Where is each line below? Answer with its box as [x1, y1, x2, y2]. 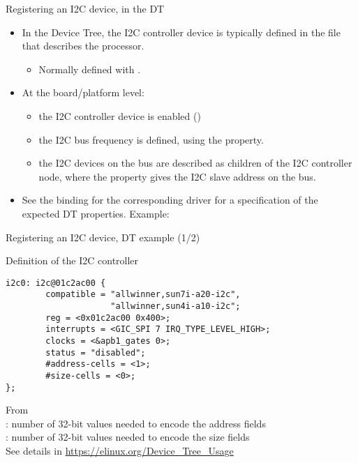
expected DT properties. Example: [22, 206, 170, 220]
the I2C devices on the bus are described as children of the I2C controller [38, 155, 352, 170]
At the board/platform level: [22, 85, 144, 100]
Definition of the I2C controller [6, 253, 139, 268]
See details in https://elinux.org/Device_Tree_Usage [6, 443, 234, 458]
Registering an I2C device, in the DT [6, 1, 165, 15]
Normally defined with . [38, 61, 141, 76]
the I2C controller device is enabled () [38, 108, 201, 123]
